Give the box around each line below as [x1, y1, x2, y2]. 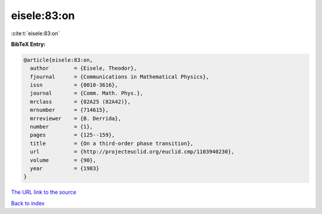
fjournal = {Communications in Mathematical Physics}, [30, 73, 209, 80]
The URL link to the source [11, 188, 77, 196]
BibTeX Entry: [11, 41, 46, 48]
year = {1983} [30, 165, 100, 172]
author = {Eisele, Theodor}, [30, 65, 137, 72]
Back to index [11, 200, 45, 207]
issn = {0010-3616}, [30, 82, 119, 89]
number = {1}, [30, 123, 94, 131]
